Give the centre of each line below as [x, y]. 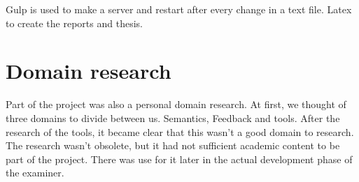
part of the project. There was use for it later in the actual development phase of [179, 159]
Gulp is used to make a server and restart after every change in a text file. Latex [179, 9]
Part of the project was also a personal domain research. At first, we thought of [176, 104]
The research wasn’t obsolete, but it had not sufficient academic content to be [173, 145]
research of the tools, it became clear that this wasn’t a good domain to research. [180, 131]
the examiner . [35, 173]
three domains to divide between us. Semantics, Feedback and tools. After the [173, 117]
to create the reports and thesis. [74, 23]
